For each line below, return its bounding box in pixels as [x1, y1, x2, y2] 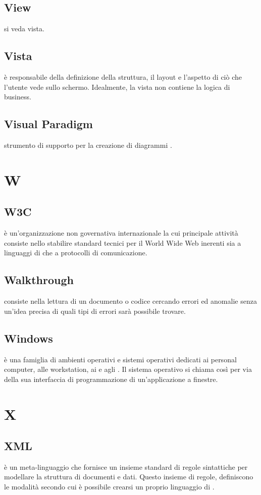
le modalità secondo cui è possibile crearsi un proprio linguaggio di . [4, 481, 215, 492]
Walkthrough [4, 272, 74, 288]
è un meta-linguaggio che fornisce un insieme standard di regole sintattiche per [4, 461, 248, 472]
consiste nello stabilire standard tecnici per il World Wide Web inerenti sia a [4, 237, 241, 248]
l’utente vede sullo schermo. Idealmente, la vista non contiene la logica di [4, 81, 230, 92]
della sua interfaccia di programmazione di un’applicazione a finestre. [4, 373, 218, 384]
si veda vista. [4, 23, 44, 34]
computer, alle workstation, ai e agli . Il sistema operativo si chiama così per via [4, 364, 252, 374]
